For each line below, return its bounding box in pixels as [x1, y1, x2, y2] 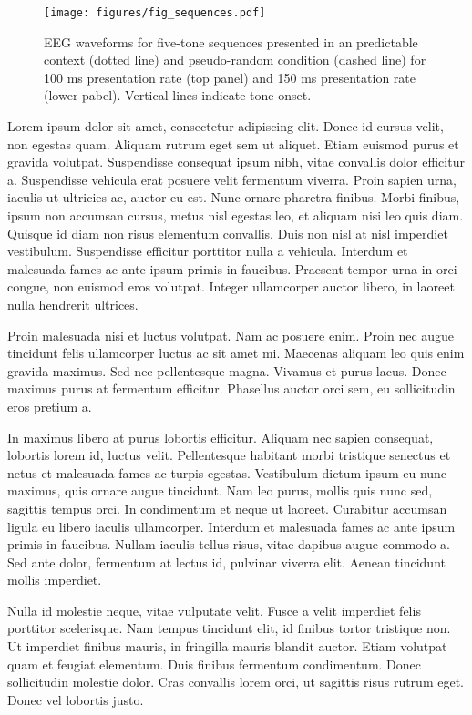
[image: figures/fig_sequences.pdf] [44, 6, 266, 19]
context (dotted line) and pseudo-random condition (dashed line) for [44, 50, 426, 69]
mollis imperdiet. [7, 570, 102, 589]
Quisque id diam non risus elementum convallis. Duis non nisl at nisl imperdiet [7, 223, 448, 242]
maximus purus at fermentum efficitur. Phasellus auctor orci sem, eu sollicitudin [7, 379, 456, 398]
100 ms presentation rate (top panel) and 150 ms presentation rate [44, 67, 416, 87]
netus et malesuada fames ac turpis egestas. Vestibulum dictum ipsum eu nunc [7, 463, 447, 482]
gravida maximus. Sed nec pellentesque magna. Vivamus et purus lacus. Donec [7, 361, 446, 380]
